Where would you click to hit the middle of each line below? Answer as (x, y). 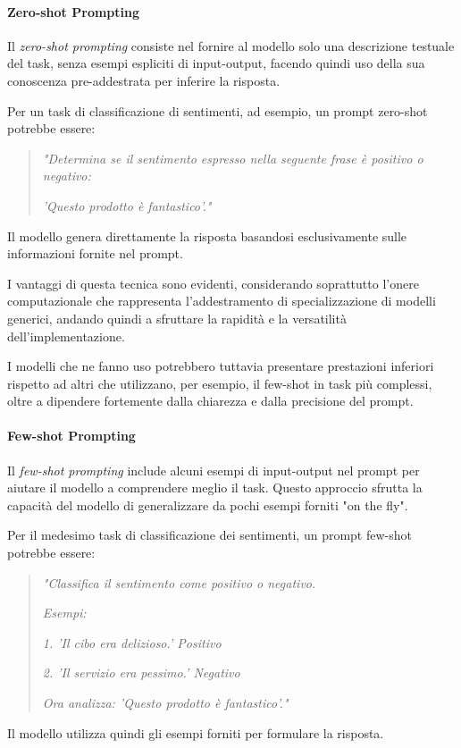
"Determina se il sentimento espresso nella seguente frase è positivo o (233, 158)
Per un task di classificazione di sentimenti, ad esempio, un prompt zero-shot (218, 110)
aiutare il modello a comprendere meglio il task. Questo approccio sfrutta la (215, 487)
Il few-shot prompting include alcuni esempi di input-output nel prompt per (214, 470)
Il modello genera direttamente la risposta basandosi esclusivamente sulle (207, 235)
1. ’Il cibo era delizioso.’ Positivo (132, 642)
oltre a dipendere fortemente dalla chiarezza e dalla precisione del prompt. (210, 401)
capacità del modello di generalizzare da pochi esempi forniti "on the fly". (208, 504)
